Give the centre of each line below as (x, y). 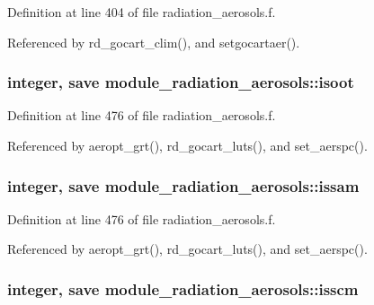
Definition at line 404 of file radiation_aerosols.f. (142, 12)
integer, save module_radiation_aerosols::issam (183, 185)
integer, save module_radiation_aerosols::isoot (181, 82)
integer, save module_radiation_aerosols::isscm (183, 288)
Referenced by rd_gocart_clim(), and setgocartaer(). (154, 42)
